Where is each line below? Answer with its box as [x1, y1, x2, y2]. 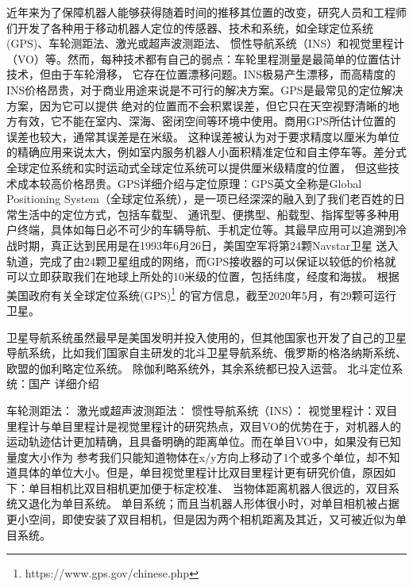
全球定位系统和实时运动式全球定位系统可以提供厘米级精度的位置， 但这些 [6, 159, 388, 175]
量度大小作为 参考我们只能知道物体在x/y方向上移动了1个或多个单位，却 [6, 448, 378, 465]
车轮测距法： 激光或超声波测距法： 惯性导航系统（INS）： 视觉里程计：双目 [6, 401, 398, 418]
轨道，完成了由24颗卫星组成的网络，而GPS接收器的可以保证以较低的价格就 [6, 252, 396, 269]
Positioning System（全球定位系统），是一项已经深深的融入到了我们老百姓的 [6, 190, 395, 207]
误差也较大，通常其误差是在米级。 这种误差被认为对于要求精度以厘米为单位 [6, 128, 399, 144]
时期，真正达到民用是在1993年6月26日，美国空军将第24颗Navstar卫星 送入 [17, 236, 399, 253]
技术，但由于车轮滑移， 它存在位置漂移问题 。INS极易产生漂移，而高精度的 [6, 66, 396, 82]
